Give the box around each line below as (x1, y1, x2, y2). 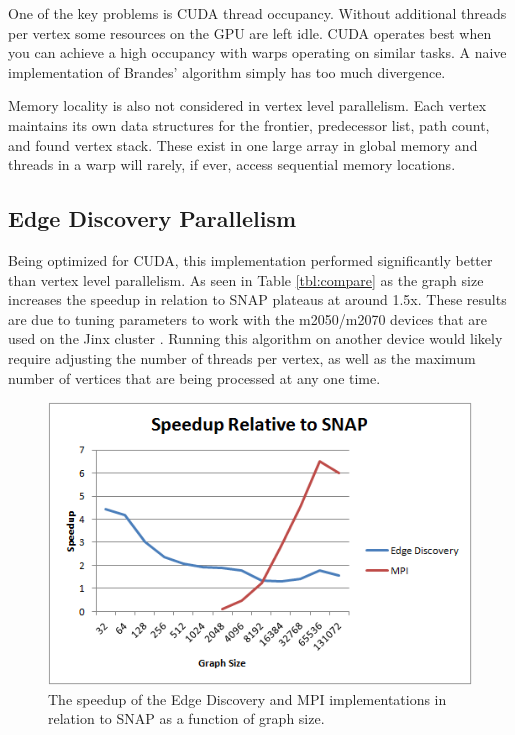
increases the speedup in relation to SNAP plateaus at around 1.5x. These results (8, 289, 507, 310)
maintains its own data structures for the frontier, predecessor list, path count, (8, 114, 490, 135)
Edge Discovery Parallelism (8, 203, 297, 234)
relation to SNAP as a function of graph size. (48, 708, 325, 729)
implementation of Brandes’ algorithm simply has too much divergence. (8, 61, 446, 82)
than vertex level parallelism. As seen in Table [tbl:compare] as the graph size (8, 269, 484, 290)
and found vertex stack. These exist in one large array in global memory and (8, 134, 478, 155)
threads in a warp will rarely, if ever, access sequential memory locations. (8, 154, 456, 175)
